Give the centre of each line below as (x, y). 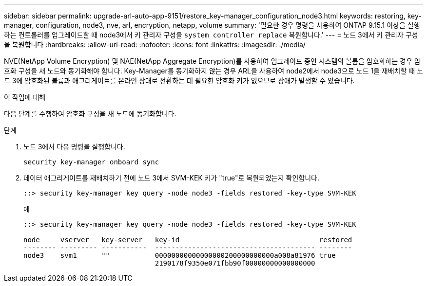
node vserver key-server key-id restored (188, 240)
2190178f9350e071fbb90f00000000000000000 (235, 263)
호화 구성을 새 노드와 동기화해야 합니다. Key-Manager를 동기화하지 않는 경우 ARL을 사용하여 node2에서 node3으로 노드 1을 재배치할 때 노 (213, 71)
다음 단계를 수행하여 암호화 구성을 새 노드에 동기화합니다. (90, 114)
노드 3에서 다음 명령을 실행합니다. (74, 147)
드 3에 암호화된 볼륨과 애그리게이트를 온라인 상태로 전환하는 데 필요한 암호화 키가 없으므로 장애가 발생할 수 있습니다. (179, 80)
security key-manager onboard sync (91, 162)
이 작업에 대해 (25, 97)
